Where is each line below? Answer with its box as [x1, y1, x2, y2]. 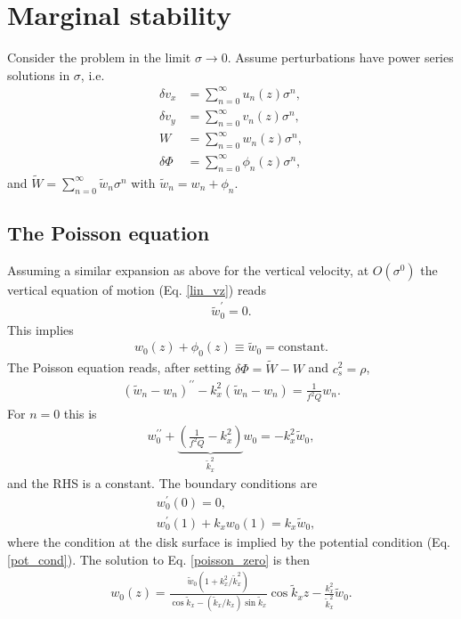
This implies [7, 320, 74, 338]
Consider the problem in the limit [7, 48, 191, 67]
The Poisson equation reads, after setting [7, 358, 231, 377]
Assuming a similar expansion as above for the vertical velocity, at [7, 260, 369, 279]
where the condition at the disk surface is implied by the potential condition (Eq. [7, 532, 450, 550]
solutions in [7, 65, 70, 84]
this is [63, 403, 97, 422]
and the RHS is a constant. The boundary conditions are [7, 474, 318, 493]
